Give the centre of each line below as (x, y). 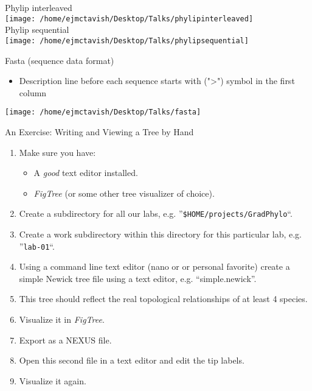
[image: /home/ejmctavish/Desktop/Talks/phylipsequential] (127, 41)
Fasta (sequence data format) (60, 60)
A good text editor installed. (86, 173)
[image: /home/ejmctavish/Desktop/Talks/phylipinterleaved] (129, 19)
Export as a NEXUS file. (65, 340)
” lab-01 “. (37, 246)
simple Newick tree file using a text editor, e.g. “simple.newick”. (138, 278)
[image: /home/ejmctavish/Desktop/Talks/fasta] (103, 112)
